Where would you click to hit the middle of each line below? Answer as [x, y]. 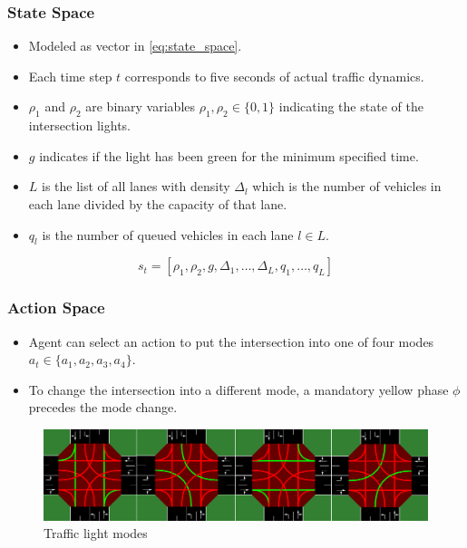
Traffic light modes [96, 533]
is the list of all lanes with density [136, 186]
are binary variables [141, 106]
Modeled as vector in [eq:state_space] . [135, 46]
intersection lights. [79, 125]
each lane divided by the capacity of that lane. [158, 203]
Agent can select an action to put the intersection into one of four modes [231, 341]
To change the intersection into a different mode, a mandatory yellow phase [238, 389]
